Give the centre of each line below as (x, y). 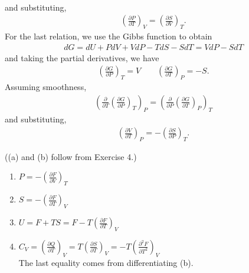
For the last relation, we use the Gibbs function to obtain (109, 36)
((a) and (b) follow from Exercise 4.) (71, 156)
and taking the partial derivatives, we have (82, 57)
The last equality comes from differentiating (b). (106, 262)
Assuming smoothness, (46, 86)
